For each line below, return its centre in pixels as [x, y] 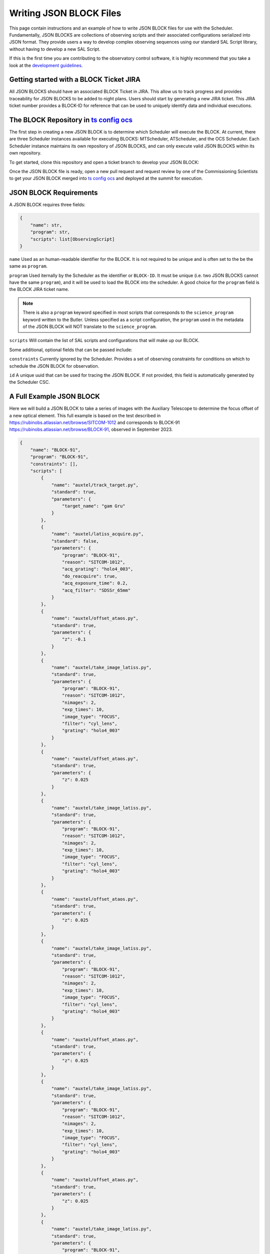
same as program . [28, 266]
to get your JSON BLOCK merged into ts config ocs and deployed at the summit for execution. [106, 179]
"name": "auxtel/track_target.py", [95, 485]
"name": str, [46, 225]
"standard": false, [75, 541]
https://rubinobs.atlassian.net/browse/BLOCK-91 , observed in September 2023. [91, 429]
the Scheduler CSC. [29, 382]
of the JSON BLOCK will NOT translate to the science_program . [90, 327]
